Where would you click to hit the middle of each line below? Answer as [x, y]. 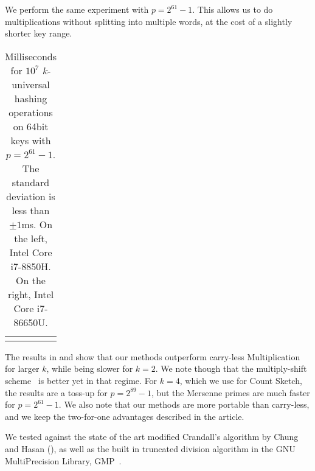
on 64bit [31, 126]
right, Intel [31, 294]
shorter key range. [39, 33]
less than [31, 210]
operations [31, 112]
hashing [31, 98]
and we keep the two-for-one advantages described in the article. [125, 416]
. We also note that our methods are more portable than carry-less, [184, 404]
